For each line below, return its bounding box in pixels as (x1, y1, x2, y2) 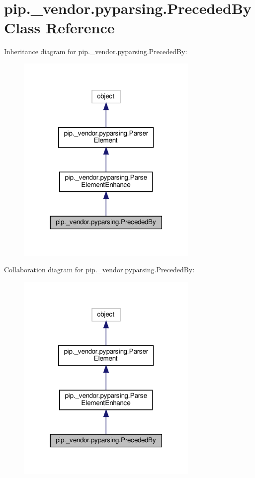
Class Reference (4, 17, 115, 38)
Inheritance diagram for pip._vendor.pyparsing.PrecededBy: (4, 46, 187, 57)
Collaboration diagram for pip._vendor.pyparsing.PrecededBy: (4, 264, 195, 275)
